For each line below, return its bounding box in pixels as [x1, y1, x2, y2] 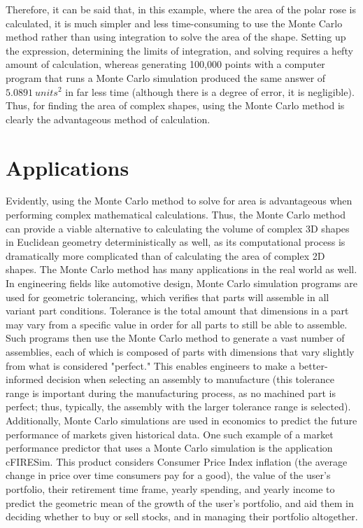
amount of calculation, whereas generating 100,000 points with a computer [6, 57, 325, 71]
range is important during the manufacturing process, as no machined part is [6, 385, 336, 400]
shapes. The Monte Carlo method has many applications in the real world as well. [6, 262, 357, 277]
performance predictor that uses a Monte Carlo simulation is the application [6, 440, 333, 455]
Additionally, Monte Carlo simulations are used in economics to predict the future [6, 412, 357, 427]
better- [298, 358, 328, 373]
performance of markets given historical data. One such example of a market [6, 426, 334, 441]
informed [6, 372, 44, 387]
